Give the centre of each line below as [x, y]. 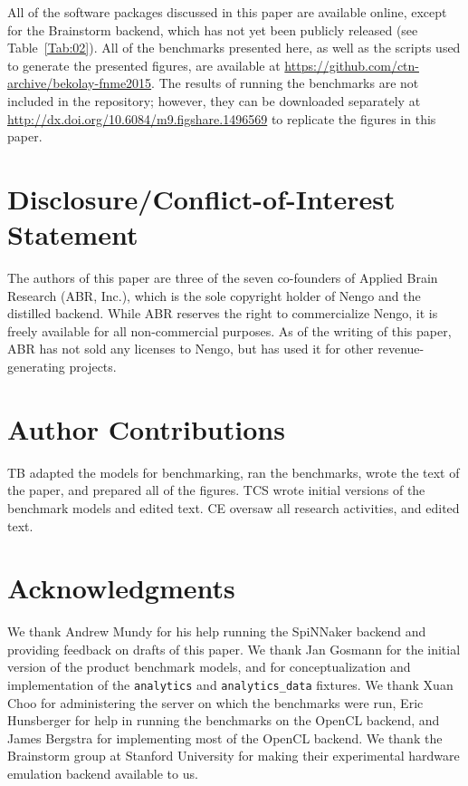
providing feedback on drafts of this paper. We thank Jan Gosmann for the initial [234, 649]
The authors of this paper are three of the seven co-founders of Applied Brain [223, 278]
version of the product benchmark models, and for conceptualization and [209, 667]
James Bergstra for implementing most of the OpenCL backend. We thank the [225, 737]
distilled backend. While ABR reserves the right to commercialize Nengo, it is [223, 313]
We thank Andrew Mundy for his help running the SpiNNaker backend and [217, 631]
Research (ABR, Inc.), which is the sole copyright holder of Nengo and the [214, 295]
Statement [73, 234]
